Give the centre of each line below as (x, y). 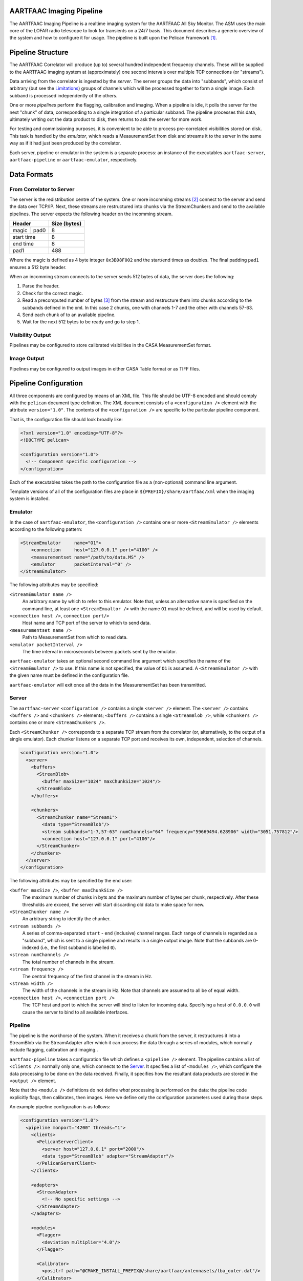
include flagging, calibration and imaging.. (54, 1050)
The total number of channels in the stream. (68, 962)
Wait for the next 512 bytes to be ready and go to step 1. (81, 322)
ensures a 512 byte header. (38, 267)
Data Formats (31, 174)
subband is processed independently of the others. (63, 95)
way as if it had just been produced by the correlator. (65, 143)
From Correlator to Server (42, 189)
